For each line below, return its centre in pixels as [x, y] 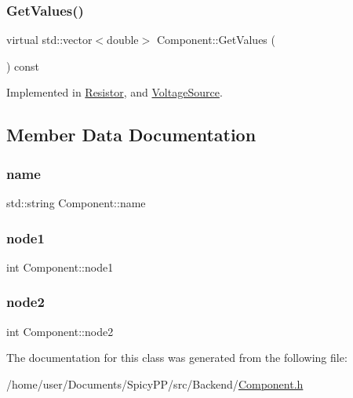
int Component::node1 [60, 267]
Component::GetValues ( [216, 40]
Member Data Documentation [131, 135]
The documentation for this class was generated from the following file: [177, 358]
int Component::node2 [60, 331]
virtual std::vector [49, 40]
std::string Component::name [76, 203]
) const [23, 66]
